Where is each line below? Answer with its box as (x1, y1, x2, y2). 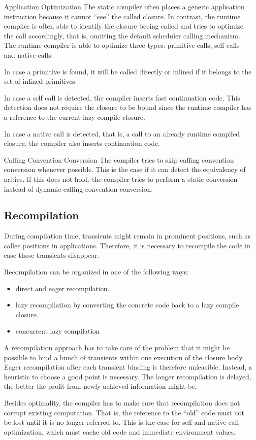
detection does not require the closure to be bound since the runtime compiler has (4, 102, 252, 112)
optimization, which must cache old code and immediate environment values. (4, 426, 236, 437)
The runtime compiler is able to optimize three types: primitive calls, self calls (4, 40, 240, 50)
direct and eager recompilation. (15, 283, 110, 293)
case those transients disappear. (4, 250, 99, 260)
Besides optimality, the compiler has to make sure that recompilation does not (4, 398, 240, 408)
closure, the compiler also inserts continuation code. (4, 138, 160, 148)
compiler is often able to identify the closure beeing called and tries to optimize (4, 21, 244, 31)
